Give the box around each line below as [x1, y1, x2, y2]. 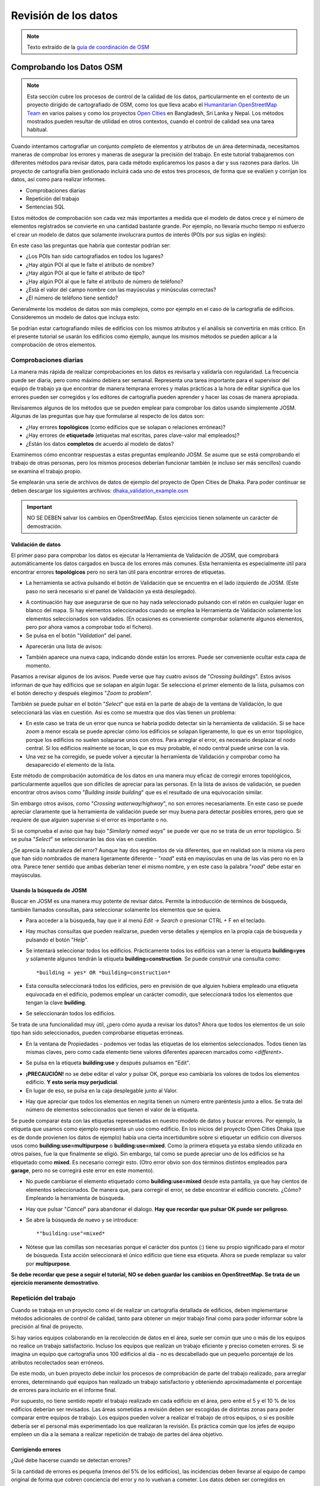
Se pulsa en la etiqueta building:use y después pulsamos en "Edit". [25, 1059, 191, 1066]
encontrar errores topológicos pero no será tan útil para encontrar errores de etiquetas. [11, 568, 226, 575]
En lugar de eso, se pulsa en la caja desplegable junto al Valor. [25, 1087, 178, 1094]
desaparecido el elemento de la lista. [25, 761, 116, 769]
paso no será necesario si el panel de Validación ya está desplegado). [25, 587, 197, 594]
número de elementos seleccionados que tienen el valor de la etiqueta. [25, 1106, 199, 1113]
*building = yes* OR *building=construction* [36, 969, 171, 976]
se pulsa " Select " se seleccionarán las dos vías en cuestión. [11, 836, 158, 843]
